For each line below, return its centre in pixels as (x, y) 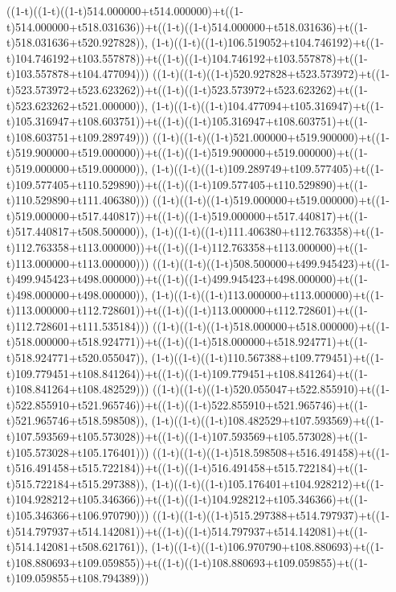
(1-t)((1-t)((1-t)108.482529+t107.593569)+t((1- (267, 420)
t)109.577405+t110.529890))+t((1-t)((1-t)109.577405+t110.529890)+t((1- (187, 184)
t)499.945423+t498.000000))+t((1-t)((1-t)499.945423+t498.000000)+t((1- (187, 279)
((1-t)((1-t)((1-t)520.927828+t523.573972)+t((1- (271, 74)
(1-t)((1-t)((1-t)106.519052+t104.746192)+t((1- (267, 42)
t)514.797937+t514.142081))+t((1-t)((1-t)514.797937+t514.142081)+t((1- (187, 530)
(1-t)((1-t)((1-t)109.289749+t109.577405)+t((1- (267, 168)
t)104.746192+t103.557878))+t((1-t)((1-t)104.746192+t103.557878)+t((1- (187, 58)
